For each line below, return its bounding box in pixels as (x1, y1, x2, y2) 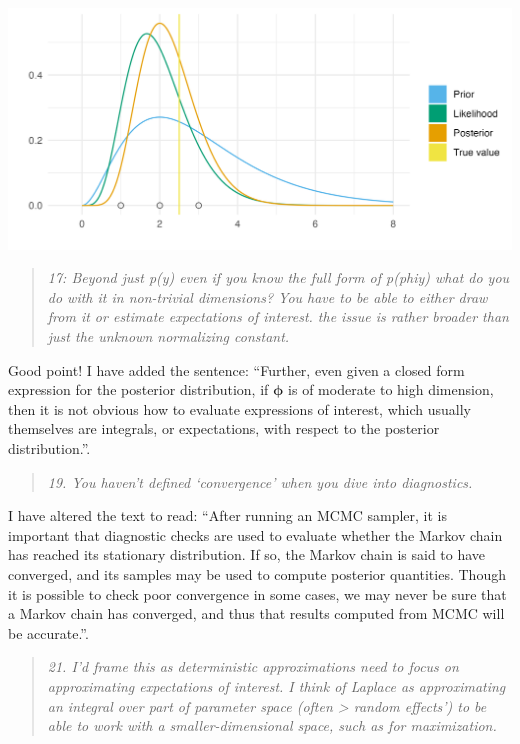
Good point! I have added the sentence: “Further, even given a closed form (8, 359, 465, 380)
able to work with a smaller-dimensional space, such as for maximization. (47, 715, 497, 736)
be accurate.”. (8, 622, 89, 643)
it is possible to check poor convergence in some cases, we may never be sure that (8, 583, 507, 604)
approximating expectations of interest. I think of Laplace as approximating (47, 675, 506, 696)
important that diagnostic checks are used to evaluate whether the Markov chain (8, 524, 503, 545)
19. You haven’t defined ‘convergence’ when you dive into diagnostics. (47, 471, 473, 492)
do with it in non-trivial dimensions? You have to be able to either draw (47, 286, 488, 307)
